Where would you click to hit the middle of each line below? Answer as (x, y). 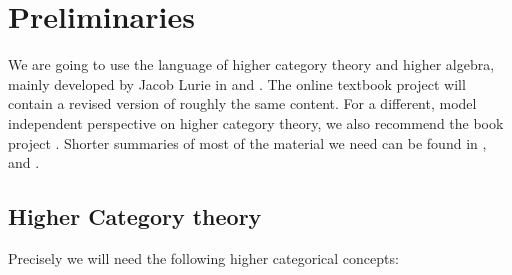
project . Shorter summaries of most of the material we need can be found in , (247, 142)
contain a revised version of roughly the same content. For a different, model (242, 103)
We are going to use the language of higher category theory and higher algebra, (251, 64)
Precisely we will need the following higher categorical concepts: (203, 257)
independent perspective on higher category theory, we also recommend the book (256, 122)
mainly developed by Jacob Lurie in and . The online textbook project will (237, 83)
